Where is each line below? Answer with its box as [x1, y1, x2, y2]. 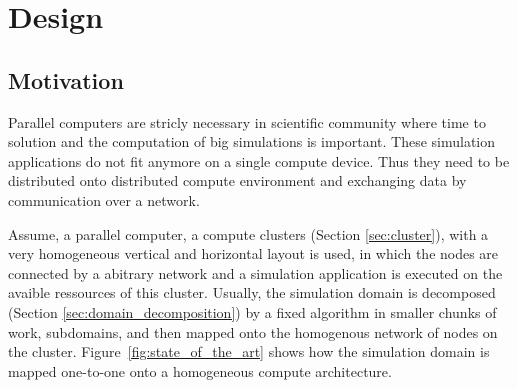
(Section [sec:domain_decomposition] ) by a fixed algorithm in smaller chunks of [8, 301, 497, 322]
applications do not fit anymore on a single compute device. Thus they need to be [8, 150, 510, 171]
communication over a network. [8, 189, 200, 210]
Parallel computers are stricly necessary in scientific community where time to [8, 111, 486, 132]
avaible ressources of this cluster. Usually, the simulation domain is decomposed [8, 282, 496, 303]
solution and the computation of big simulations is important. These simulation [8, 131, 496, 152]
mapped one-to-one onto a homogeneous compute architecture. [8, 360, 392, 381]
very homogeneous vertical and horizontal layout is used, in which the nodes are [8, 243, 499, 264]
